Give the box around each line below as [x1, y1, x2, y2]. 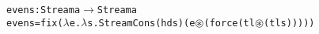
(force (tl [203, 17, 255, 29]
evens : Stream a [6, 5, 81, 15]
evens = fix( [6, 17, 63, 29]
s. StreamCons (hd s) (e [87, 17, 196, 29]
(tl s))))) [264, 17, 315, 29]
